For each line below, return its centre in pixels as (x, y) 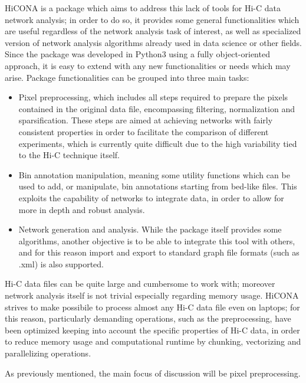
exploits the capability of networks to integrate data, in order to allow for (151, 197)
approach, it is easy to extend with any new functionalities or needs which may (148, 65)
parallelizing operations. (48, 353)
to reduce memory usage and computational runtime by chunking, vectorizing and (153, 341)
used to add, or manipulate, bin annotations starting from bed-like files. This (158, 186)
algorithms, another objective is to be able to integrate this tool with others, (157, 240)
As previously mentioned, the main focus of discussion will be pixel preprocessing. (153, 373)
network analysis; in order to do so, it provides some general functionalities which (152, 19)
